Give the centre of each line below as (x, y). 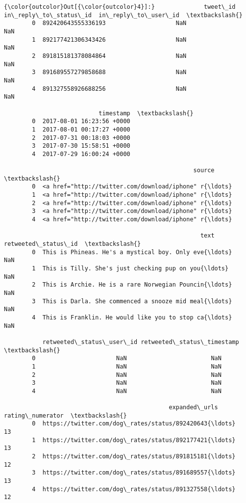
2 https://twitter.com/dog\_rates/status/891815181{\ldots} (134, 457)
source (204, 171)
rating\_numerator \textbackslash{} (65, 415)
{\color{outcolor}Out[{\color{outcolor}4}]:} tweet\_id (120, 7)
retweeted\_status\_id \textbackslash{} (73, 244)
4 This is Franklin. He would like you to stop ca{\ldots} (132, 317)
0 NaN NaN (127, 358)
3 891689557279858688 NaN (109, 72)
